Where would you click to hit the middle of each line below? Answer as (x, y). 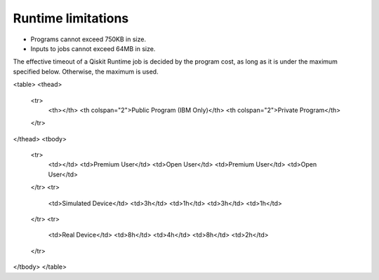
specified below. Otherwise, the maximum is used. (86, 71)
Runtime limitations (71, 18)
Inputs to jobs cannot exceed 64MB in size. (93, 48)
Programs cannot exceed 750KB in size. (88, 39)
